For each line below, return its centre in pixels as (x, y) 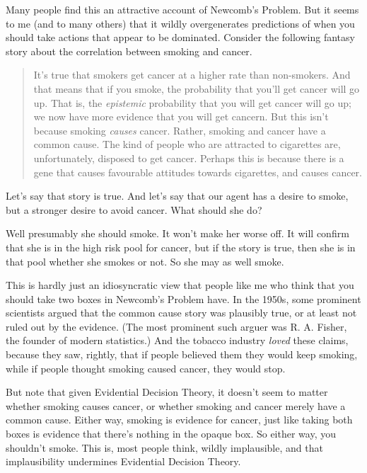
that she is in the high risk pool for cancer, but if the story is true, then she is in (181, 247)
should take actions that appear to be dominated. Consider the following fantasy (180, 37)
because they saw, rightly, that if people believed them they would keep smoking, (182, 354)
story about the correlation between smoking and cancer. (129, 51)
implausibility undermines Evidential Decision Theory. (123, 461)
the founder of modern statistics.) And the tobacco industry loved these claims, (177, 340)
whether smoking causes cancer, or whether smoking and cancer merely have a (176, 405)
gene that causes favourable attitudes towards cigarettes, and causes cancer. (198, 172)
